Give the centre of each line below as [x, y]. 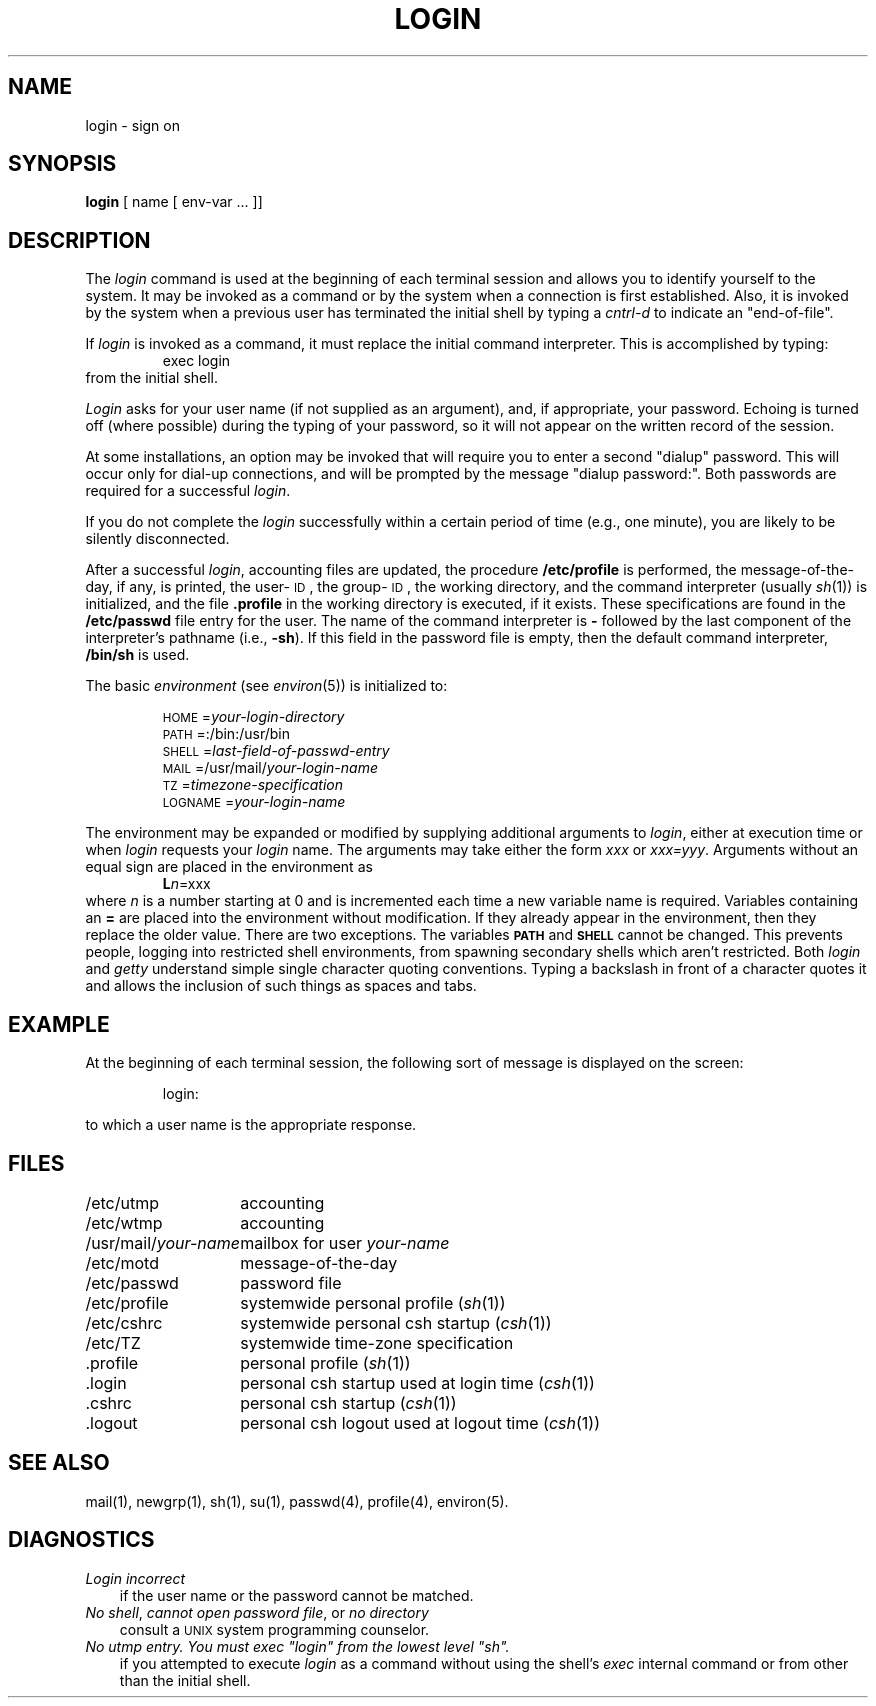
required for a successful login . [188, 491]
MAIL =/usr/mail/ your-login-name [270, 768]
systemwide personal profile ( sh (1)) [373, 1302]
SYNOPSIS [62, 164]
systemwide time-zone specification [377, 1342]
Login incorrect [135, 1578]
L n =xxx [186, 884]
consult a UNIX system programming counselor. [274, 1629]
